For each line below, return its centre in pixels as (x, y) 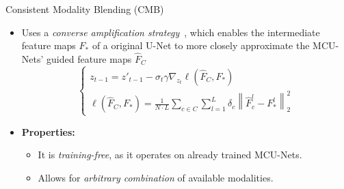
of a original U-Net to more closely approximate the (201, 45)
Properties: (48, 131)
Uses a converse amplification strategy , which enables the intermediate (171, 32)
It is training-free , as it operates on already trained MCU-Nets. (170, 155)
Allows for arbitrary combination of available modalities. (156, 177)
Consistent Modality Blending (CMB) (85, 9)
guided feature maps (89, 59)
